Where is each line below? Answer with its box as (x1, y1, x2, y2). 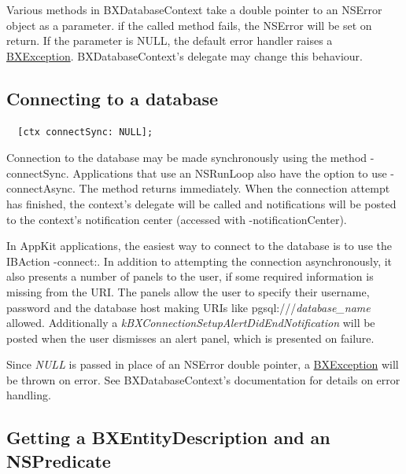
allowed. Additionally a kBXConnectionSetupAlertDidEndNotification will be (6, 314, 375, 331)
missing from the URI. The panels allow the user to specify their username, (6, 283, 370, 299)
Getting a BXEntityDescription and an (6, 425, 330, 450)
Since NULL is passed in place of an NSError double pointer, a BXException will (6, 356, 399, 373)
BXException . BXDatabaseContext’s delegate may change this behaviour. (6, 47, 363, 64)
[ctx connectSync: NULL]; (17, 126, 153, 138)
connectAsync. (6, 180, 76, 197)
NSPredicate (6, 448, 111, 472)
